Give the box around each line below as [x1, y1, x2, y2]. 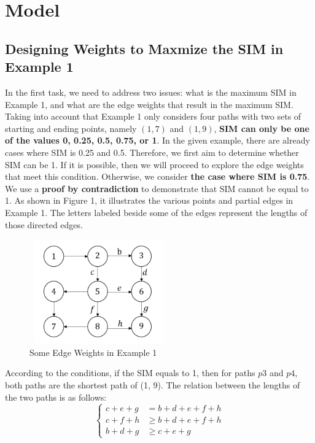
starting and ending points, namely [5, 121, 137, 134]
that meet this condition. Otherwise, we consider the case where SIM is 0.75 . [5, 170, 310, 183]
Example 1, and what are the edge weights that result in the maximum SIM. [5, 98, 294, 110]
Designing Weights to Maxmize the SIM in [5, 39, 284, 58]
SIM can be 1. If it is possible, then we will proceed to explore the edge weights [5, 158, 304, 171]
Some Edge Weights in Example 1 [29, 345, 157, 358]
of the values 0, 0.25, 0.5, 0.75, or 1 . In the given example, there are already [5, 134, 310, 147]
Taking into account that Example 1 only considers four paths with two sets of [5, 110, 301, 123]
